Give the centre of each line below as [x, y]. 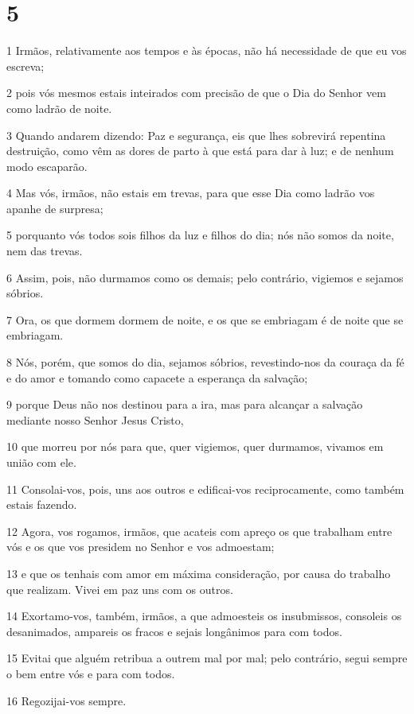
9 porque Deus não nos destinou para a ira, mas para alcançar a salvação [185, 404]
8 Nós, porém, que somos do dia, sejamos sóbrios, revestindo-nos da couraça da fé [205, 362]
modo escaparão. [47, 166]
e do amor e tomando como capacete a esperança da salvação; [157, 377]
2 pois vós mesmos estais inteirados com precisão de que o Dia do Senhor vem [196, 93]
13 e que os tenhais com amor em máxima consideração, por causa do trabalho [199, 573]
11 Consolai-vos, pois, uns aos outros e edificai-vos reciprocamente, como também [205, 489]
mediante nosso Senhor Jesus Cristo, [95, 419]
